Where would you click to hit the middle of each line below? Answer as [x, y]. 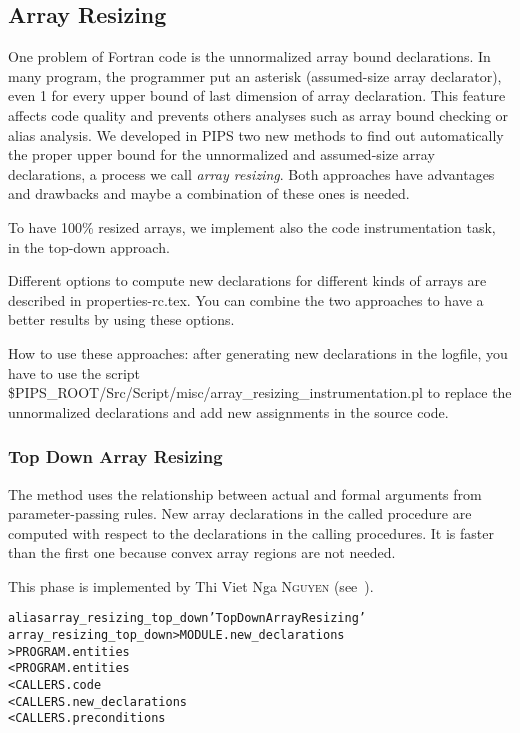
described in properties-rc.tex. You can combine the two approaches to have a [246, 299]
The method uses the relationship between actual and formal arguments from [245, 493]
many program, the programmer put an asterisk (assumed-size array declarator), [255, 75]
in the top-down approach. [89, 246]
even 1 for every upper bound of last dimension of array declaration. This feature [257, 95]
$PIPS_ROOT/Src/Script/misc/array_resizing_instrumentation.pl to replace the [260, 392]
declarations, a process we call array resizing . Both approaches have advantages [251, 173]
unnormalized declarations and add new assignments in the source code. [228, 411]
